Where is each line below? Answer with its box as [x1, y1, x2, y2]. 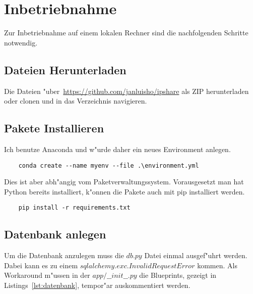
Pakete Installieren [4, 120, 104, 136]
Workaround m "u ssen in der [4, 270, 90, 280]
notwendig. [4, 37, 38, 47]
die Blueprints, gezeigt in [139, 270, 217, 280]
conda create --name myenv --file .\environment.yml [18, 162, 199, 169]
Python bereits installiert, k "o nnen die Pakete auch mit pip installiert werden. [4, 186, 245, 197]
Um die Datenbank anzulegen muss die [4, 250, 124, 261]
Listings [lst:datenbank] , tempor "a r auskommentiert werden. [4, 279, 191, 290]
